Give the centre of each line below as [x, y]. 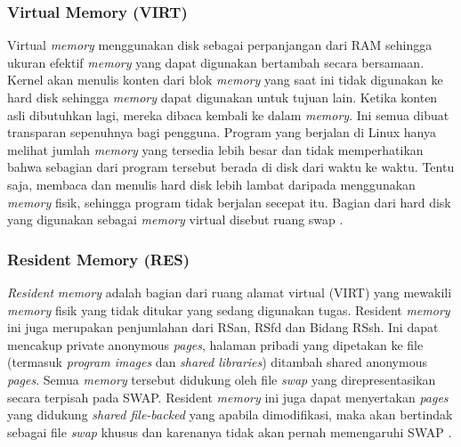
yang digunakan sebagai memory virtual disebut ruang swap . [175, 219]
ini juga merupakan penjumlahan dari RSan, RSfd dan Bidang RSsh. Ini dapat [223, 327]
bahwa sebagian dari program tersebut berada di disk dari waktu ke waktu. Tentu [231, 167]
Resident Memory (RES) [99, 259]
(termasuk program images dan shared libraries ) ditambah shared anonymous [217, 362]
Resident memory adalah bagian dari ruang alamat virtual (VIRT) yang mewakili [230, 292]
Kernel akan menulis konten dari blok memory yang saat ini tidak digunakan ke [225, 80]
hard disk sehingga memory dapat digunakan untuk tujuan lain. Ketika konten [222, 97]
